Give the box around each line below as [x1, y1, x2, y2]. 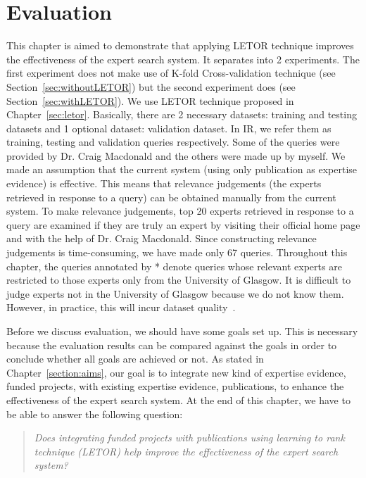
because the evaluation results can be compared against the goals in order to [6, 337, 337, 352]
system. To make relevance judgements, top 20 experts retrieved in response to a [6, 203, 354, 218]
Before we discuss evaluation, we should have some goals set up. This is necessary [6, 324, 358, 338]
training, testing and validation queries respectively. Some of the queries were [6, 134, 340, 149]
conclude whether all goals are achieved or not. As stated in [6, 351, 264, 366]
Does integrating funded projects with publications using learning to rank [34, 430, 345, 445]
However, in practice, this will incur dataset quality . [6, 300, 236, 315]
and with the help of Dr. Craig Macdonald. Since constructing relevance [6, 231, 317, 246]
